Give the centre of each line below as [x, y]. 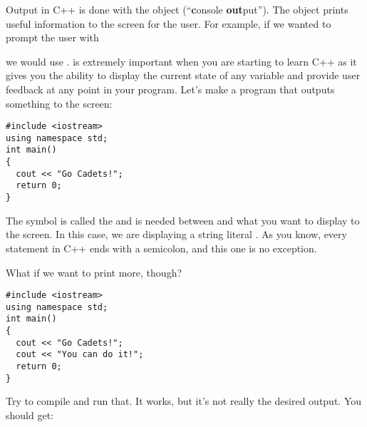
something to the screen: [59, 103]
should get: [30, 415]
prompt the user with [52, 37]
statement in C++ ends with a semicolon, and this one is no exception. [161, 248]
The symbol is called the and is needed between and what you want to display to [183, 220]
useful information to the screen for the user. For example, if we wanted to [169, 23]
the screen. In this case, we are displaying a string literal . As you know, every [176, 234]
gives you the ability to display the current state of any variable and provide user [183, 75]
